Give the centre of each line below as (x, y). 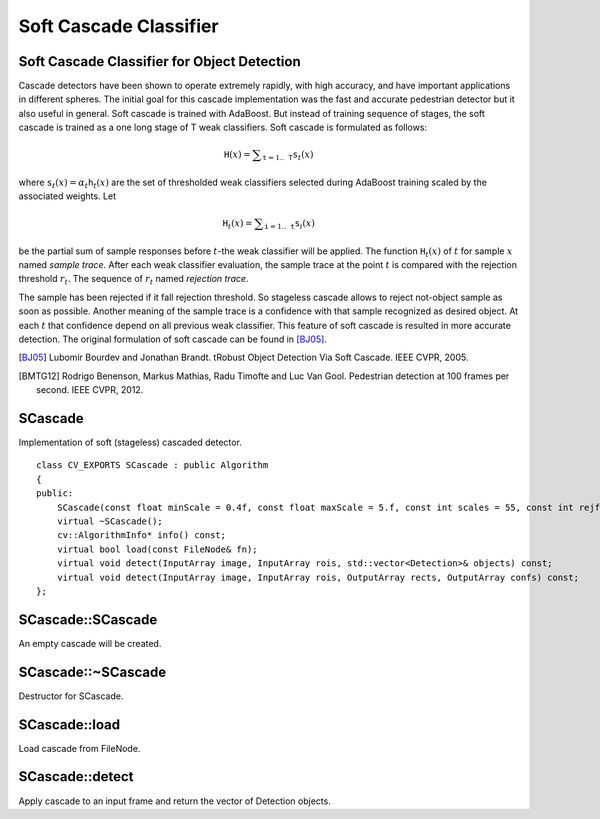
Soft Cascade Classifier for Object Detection (159, 61)
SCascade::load (69, 724)
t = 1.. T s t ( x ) (288, 155)
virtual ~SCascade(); (110, 521)
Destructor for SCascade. (71, 696)
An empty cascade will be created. (90, 643)
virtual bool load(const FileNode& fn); (157, 549)
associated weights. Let (67, 196)
